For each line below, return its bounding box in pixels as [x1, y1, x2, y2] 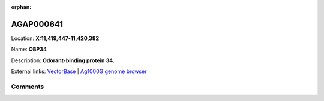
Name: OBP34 [11, 45, 47, 53]
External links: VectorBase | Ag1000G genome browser [11, 68, 147, 75]
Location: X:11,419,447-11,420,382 [11, 35, 100, 42]
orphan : [11, 4, 32, 10]
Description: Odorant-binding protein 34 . [11, 57, 115, 64]
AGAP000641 [11, 19, 63, 29]
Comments [11, 82, 44, 91]
